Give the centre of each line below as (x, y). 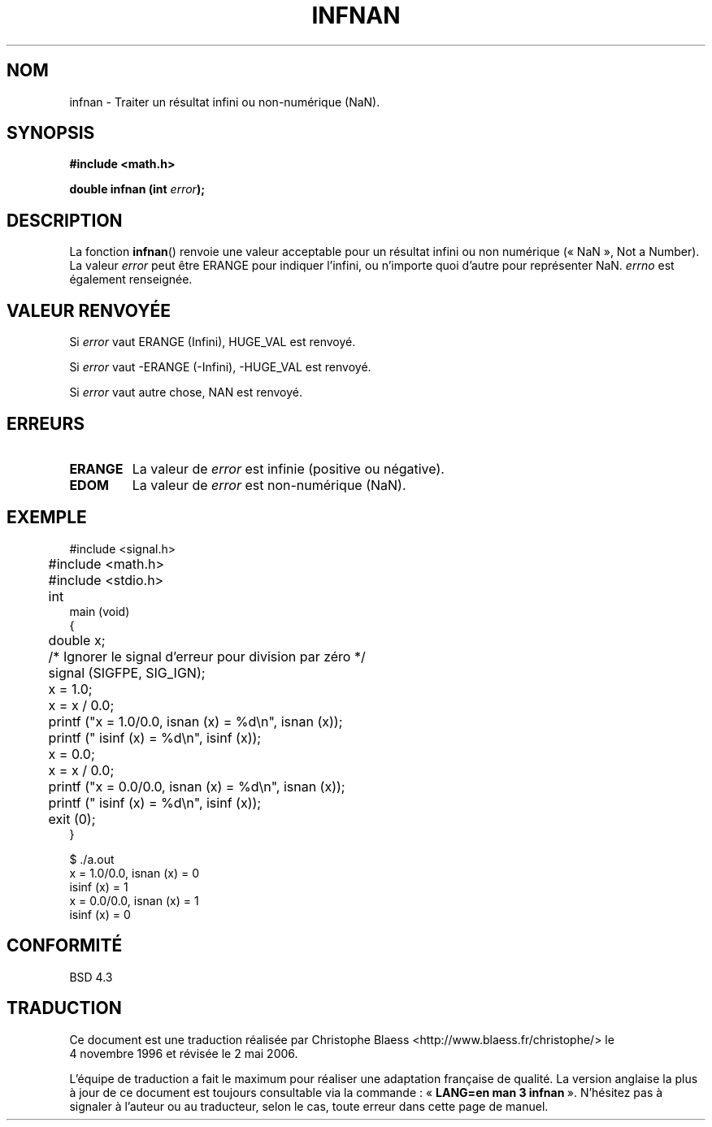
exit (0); (72, 819)
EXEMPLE (47, 518)
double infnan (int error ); (137, 189)
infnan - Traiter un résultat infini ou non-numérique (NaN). (225, 102)
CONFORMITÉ (65, 946)
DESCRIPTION (65, 220)
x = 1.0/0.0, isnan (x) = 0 (134, 873)
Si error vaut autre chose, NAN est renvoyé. (186, 392)
